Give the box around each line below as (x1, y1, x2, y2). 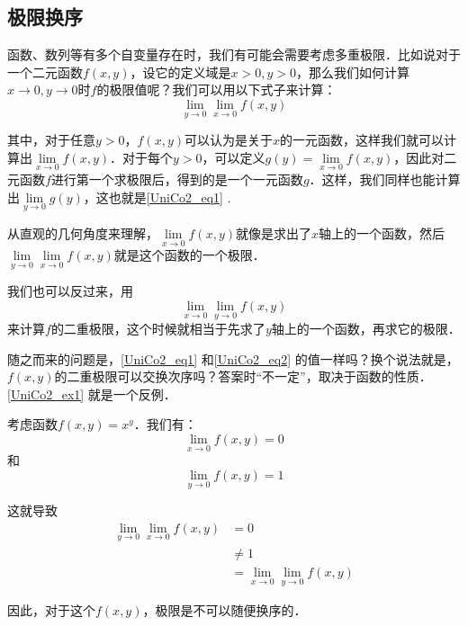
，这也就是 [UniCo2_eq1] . (83, 187, 231, 206)
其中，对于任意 (7, 130, 95, 149)
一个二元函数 (7, 62, 83, 81)
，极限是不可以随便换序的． (142, 601, 307, 620)
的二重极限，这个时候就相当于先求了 (50, 319, 265, 338)
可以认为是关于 (184, 130, 273, 149)
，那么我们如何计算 (295, 62, 409, 81)
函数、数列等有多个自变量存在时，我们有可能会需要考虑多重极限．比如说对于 (7, 45, 461, 64)
